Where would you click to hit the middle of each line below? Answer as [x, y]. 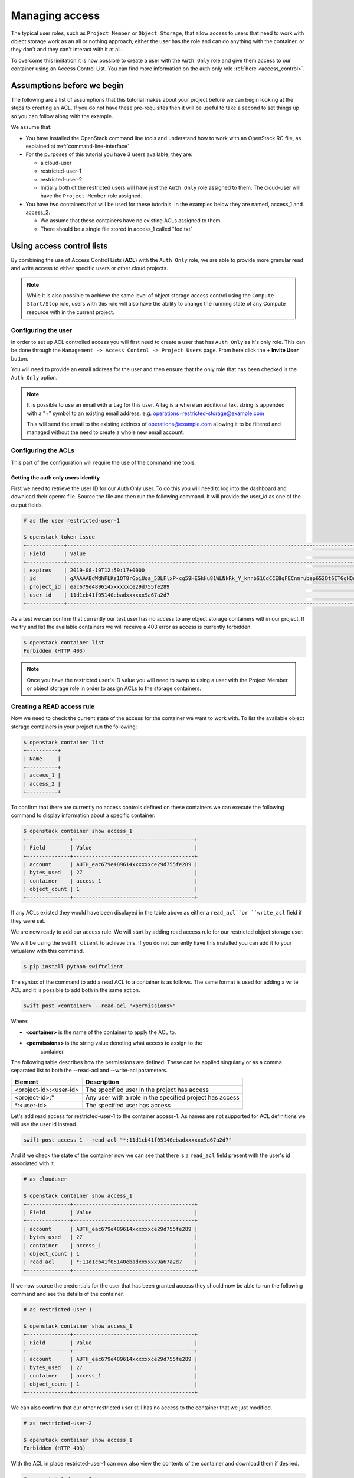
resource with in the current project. [71, 312]
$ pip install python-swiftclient [73, 966]
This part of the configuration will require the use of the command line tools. [103, 462]
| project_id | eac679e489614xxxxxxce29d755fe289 [96, 586]
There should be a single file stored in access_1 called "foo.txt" [117, 229]
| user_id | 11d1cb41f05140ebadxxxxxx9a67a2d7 [96, 595]
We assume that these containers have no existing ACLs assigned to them [130, 221]
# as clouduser [45, 1179]
